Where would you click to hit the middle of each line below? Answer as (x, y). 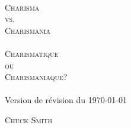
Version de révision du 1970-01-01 (66, 100)
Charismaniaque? (36, 77)
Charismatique (32, 53)
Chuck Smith (29, 119)
